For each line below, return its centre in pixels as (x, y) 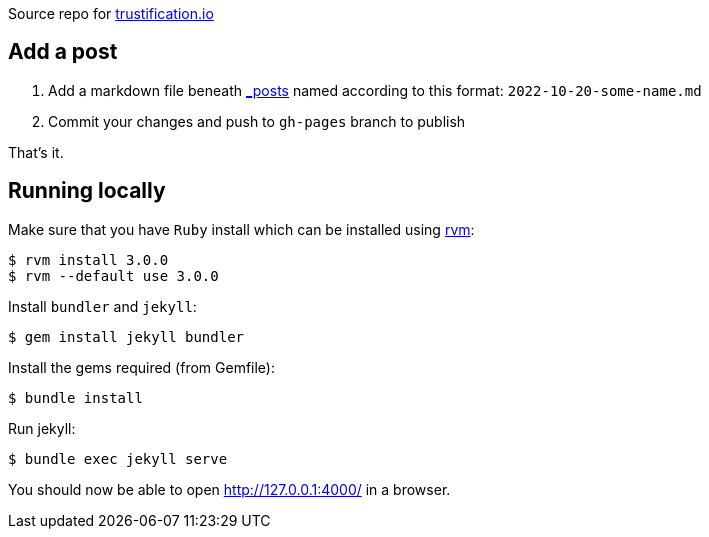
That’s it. (36, 152)
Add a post (63, 52)
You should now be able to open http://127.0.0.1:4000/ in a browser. (229, 489)
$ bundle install (75, 397)
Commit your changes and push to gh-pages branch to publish (257, 121)
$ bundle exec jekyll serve (118, 458)
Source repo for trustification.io (111, 13)
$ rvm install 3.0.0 (88, 259)
